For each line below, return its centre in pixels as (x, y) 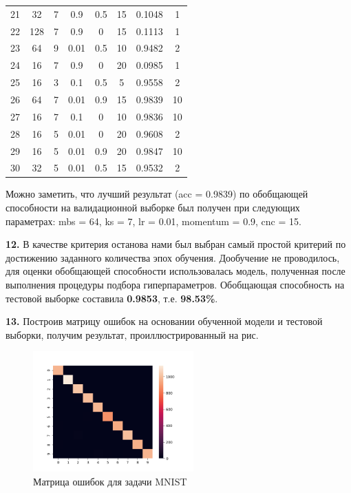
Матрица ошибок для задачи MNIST (110, 481)
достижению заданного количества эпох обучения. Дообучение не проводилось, (173, 257)
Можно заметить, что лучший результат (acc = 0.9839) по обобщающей (157, 194)
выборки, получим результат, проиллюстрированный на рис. (132, 334)
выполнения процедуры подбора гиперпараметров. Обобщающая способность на (175, 284)
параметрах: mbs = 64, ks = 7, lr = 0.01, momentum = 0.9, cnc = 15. (153, 221)
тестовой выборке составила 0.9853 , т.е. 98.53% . (112, 298)
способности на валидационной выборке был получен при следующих (153, 208)
